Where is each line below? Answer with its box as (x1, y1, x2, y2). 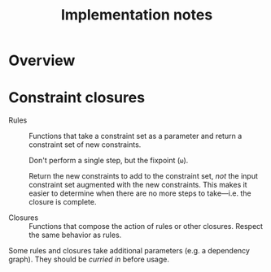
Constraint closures (8, 89, 145, 107)
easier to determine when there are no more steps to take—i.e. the (28, 188, 251, 198)
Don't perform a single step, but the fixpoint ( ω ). (28, 156, 189, 166)
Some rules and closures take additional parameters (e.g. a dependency (8, 246, 251, 256)
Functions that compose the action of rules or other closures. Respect (28, 222, 263, 231)
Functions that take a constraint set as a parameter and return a (28, 132, 243, 141)
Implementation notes (60, 6, 213, 24)
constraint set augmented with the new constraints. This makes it (28, 180, 247, 190)
